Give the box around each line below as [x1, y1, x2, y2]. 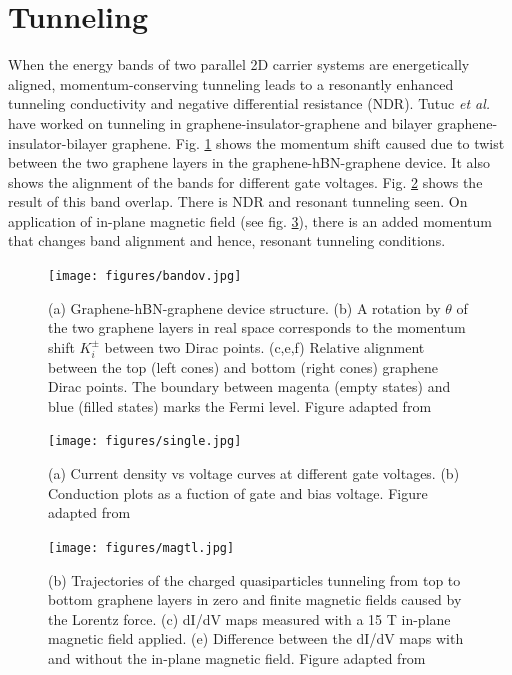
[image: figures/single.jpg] [48, 434, 242, 449]
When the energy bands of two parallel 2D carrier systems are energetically [8, 54, 470, 75]
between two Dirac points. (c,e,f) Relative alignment [104, 336, 425, 357]
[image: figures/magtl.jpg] [48, 540, 235, 555]
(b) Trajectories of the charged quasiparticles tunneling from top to [48, 569, 461, 590]
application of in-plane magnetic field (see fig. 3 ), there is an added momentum [8, 210, 492, 231]
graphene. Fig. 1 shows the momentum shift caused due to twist [112, 132, 505, 153]
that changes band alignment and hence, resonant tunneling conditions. [8, 230, 446, 251]
